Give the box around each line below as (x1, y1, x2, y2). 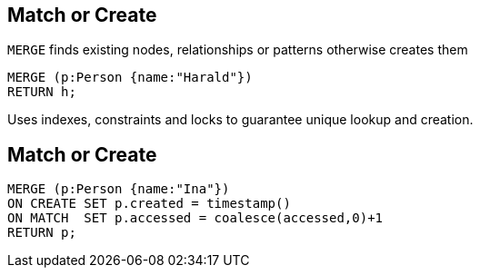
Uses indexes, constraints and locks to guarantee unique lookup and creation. (7, 112, 474, 128)
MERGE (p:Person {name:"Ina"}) (7, 182, 230, 197)
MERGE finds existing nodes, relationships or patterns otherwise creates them (7, 42, 468, 58)
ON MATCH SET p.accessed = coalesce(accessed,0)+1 (7, 211, 384, 226)
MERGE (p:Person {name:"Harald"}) (7, 70, 253, 85)
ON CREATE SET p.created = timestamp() (7, 196, 291, 211)
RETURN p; (7, 225, 76, 241)
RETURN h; (7, 84, 76, 100)
